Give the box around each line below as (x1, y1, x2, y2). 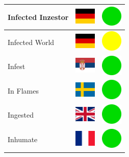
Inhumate (8, 134, 38, 145)
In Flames (8, 85, 39, 96)
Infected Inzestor (8, 11, 69, 22)
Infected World (8, 36, 55, 47)
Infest (8, 61, 25, 72)
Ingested (8, 109, 34, 120)
